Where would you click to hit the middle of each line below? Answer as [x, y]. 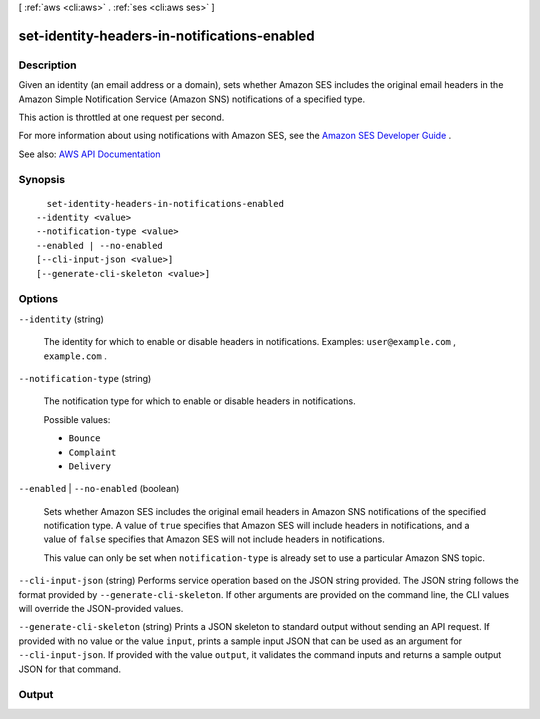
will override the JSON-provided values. [101, 609]
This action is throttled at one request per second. [121, 117]
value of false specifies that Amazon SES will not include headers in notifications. [214, 539]
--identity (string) [61, 319]
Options [38, 299]
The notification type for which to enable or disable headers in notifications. [199, 401]
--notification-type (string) [85, 378]
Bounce [84, 438]
